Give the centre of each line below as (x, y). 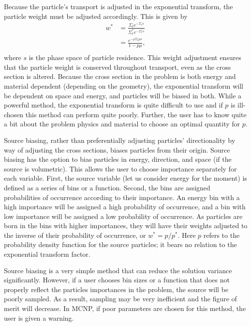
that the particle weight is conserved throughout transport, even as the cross (118, 67)
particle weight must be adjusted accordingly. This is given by (96, 16)
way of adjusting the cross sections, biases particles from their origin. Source (117, 149)
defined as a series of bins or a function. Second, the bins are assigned (107, 187)
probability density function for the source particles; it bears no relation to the (120, 244)
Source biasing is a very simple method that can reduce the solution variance (118, 270)
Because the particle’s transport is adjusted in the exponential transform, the (118, 6)
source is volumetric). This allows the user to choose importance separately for (120, 168)
